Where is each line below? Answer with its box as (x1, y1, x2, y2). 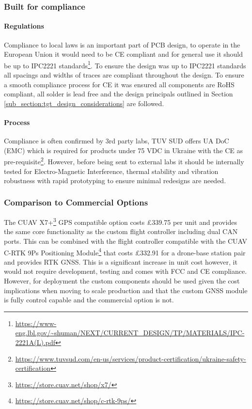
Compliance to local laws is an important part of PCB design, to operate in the (4, 39, 240, 49)
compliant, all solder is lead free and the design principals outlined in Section (4, 89, 233, 99)
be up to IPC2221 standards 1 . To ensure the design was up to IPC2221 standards (4, 59, 246, 70)
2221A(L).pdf (15, 337, 56, 347)
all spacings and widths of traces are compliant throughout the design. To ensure (4, 70, 244, 80)
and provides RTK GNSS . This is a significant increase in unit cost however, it (4, 256, 237, 267)
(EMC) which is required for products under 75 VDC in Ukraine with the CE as (4, 145, 243, 155)
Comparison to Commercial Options (4, 196, 148, 208)
